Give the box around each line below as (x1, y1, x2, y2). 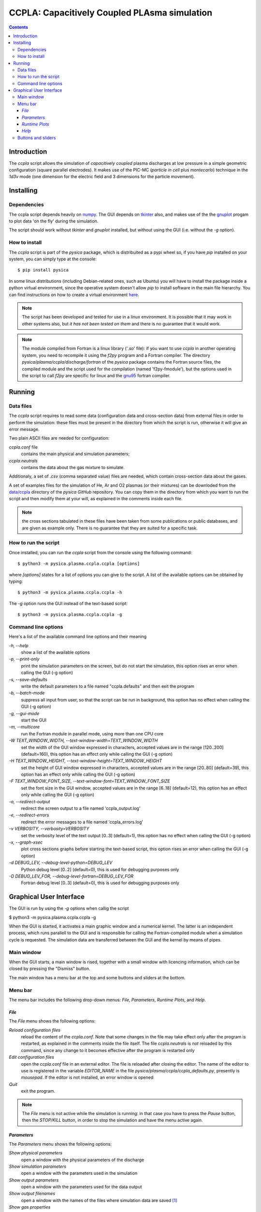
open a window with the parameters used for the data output (21, 1184, 142, 1190)
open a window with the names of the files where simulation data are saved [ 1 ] (21, 1197, 177, 1203)
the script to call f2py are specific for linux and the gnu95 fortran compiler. (22, 373, 171, 379)
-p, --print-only (9, 656, 40, 662)
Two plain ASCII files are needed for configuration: (9, 435, 110, 441)
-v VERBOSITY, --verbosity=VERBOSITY (9, 826, 89, 831)
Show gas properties (9, 1204, 51, 1210)
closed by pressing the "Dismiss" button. (9, 966, 90, 972)
